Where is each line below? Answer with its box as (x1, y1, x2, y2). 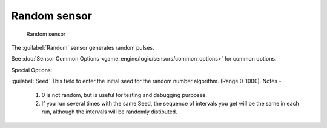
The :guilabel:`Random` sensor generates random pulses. (11, 44, 154, 51)
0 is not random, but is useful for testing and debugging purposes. (41, 91, 207, 98)
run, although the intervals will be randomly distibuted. (41, 108, 178, 115)
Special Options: (11, 66, 53, 73)
